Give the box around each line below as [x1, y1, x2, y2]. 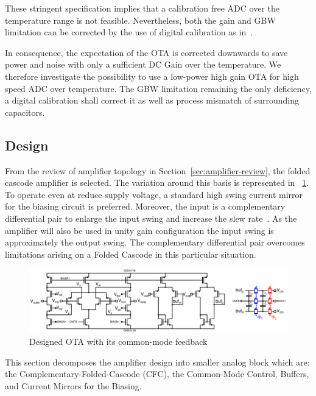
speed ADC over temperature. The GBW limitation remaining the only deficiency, [5, 82, 312, 94]
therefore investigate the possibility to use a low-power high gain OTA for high [5, 69, 299, 82]
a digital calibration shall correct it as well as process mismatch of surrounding [5, 94, 299, 107]
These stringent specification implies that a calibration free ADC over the [5, 2, 279, 14]
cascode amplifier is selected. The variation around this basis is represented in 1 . [5, 176, 309, 189]
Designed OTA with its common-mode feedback [29, 335, 208, 348]
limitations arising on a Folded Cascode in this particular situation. [5, 247, 256, 260]
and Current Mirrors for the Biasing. [5, 379, 142, 392]
